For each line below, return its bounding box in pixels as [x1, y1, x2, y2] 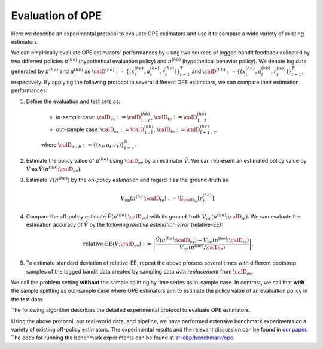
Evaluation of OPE [11, 9, 102, 22]
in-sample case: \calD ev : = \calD [56, 113, 141, 122]
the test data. [11, 295, 44, 302]
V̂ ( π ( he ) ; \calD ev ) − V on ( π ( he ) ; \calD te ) [156, 235, 249, 245]
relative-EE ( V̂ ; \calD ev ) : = [83, 240, 152, 248]
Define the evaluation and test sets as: [26, 98, 121, 105]
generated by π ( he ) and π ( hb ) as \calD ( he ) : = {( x [11, 67, 135, 75]
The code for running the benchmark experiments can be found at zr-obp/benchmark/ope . [11, 334, 235, 341]
